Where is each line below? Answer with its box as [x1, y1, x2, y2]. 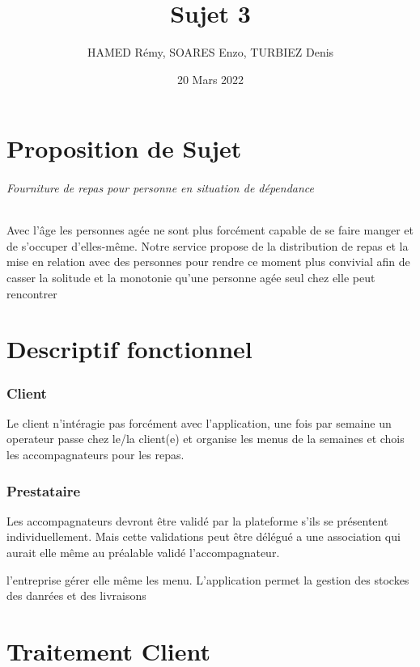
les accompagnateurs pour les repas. [6, 446, 185, 463]
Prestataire [6, 480, 81, 500]
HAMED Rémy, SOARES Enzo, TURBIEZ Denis [87, 44, 334, 61]
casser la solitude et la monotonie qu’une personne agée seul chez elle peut [6, 269, 375, 286]
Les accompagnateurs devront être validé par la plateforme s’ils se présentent [6, 512, 388, 529]
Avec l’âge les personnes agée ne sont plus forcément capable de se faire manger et [6, 222, 414, 239]
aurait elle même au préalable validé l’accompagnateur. [6, 544, 280, 561]
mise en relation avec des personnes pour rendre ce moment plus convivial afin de [6, 253, 410, 270]
